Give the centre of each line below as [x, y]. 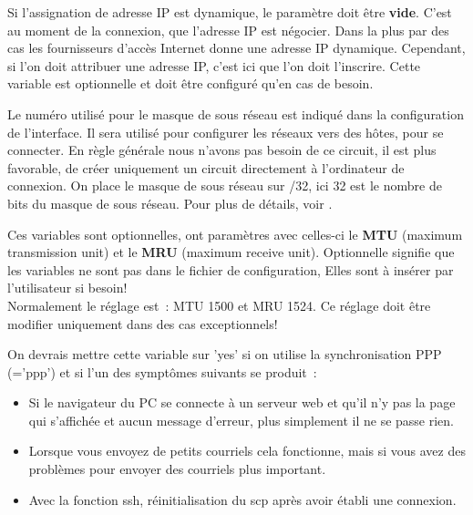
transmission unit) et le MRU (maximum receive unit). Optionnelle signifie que [231, 252]
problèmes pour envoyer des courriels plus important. [177, 469]
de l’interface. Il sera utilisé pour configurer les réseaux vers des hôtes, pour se [226, 132]
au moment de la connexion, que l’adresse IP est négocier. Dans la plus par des [228, 30]
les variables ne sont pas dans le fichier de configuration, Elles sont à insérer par [231, 269]
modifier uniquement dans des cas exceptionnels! [143, 323]
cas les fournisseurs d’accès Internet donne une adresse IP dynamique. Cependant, [236, 48]
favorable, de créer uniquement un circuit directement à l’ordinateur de [206, 167]
